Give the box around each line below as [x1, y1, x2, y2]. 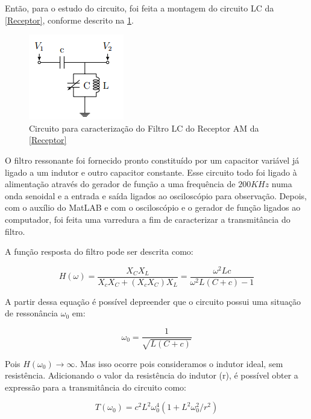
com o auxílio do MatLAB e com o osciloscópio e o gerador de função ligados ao [5, 201, 301, 214]
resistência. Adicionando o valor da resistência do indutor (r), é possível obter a [5, 369, 298, 382]
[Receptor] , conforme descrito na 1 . [5, 13, 134, 26]
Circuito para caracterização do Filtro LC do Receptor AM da [29, 121, 259, 134]
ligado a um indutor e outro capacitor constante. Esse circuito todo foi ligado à [5, 165, 297, 178]
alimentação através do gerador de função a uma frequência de [5, 178, 236, 190]
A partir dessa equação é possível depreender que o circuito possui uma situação [5, 295, 301, 307]
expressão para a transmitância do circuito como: [5, 380, 186, 393]
